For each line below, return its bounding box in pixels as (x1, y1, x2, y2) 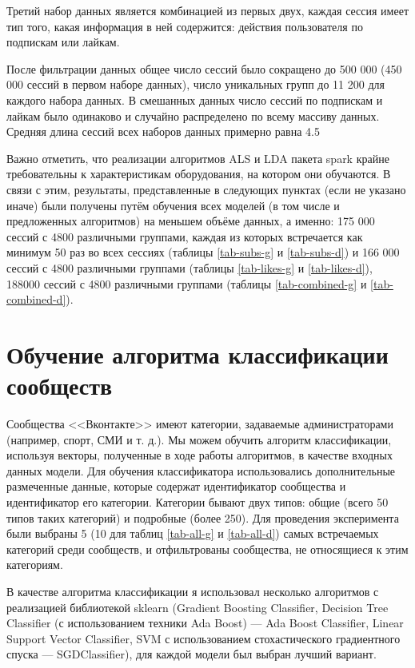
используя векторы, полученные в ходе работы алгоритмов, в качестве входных (6, 447, 393, 463)
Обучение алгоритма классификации (6, 337, 389, 370)
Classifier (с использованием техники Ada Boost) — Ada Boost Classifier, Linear (6, 614, 404, 631)
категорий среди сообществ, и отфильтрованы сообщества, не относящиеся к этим (6, 540, 409, 557)
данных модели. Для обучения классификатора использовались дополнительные (6, 462, 396, 479)
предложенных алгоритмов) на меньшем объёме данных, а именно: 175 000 (6, 213, 375, 229)
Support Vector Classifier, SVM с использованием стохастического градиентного (6, 630, 401, 646)
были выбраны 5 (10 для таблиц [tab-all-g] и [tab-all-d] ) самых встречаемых (6, 525, 379, 542)
